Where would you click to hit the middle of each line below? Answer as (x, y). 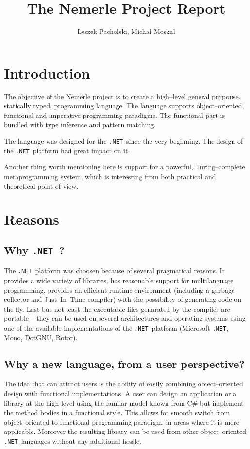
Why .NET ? (34, 250)
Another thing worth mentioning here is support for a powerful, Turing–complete (125, 167)
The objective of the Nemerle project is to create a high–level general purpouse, (122, 96)
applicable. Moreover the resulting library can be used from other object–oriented (125, 431)
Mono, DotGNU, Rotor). (41, 337)
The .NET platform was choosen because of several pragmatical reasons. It (115, 271)
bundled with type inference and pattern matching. (80, 125)
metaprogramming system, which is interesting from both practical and (110, 176)
